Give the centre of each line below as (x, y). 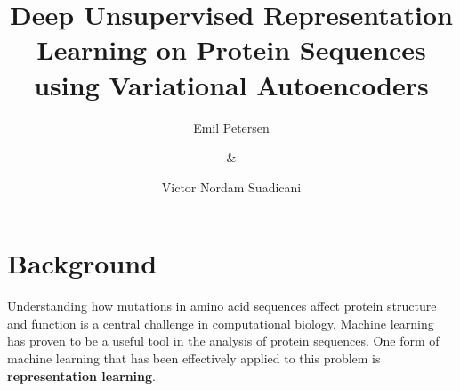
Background (82, 263)
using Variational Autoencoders (231, 84)
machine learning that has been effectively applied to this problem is (194, 358)
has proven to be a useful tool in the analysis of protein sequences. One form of (223, 341)
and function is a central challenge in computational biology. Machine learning (221, 323)
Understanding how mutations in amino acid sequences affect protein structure (222, 306)
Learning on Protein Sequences (231, 49)
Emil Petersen (231, 127)
